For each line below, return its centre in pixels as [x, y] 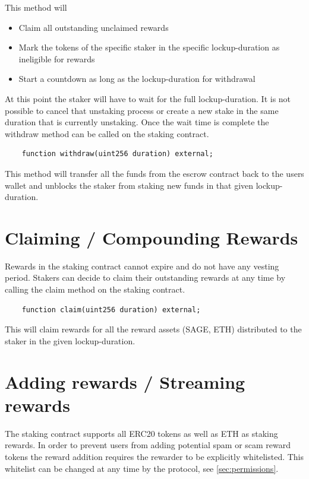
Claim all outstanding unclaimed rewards [94, 27]
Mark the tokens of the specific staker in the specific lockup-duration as [149, 47]
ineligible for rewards [57, 58]
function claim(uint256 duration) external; [111, 310]
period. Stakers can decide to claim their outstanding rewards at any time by [145, 277]
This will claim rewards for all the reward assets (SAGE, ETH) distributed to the [153, 329]
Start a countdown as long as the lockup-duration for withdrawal [137, 79]
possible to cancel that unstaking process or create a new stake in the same [142, 110]
